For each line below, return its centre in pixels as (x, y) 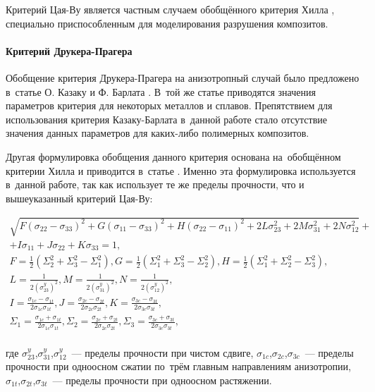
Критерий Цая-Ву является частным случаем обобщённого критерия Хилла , (170, 9)
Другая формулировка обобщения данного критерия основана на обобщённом (173, 156)
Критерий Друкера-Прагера (69, 50)
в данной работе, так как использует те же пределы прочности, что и (155, 184)
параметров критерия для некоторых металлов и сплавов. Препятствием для (169, 105)
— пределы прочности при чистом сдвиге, (162, 352)
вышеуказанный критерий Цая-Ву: (79, 198)
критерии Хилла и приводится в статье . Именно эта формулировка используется (181, 170)
